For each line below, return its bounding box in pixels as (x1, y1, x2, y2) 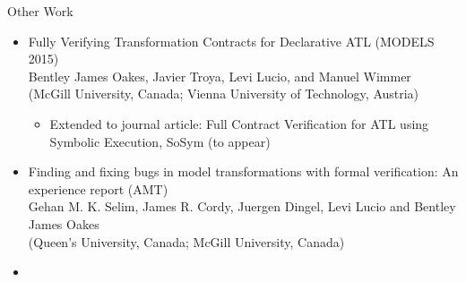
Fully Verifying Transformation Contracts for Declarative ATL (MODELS (28, 31, 435, 50)
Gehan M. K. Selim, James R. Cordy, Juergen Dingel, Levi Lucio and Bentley (28, 197, 456, 216)
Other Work (7, 2, 73, 20)
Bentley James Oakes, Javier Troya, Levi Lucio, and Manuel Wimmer (28, 66, 411, 85)
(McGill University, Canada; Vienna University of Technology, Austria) (28, 84, 419, 103)
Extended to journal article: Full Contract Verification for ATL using (49, 114, 429, 132)
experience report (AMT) (28, 179, 168, 198)
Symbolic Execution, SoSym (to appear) (49, 132, 271, 150)
